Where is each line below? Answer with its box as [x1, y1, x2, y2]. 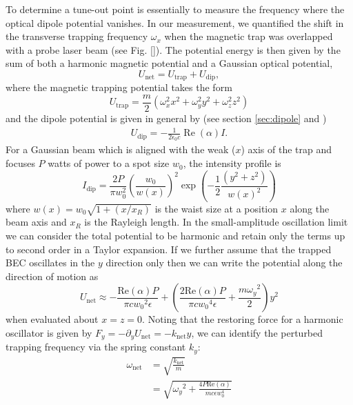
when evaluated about [6, 312, 99, 326]
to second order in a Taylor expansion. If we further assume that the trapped [6, 241, 332, 256]
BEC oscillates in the [6, 255, 95, 270]
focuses [6, 156, 35, 170]
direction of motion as [6, 268, 99, 283]
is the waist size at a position [154, 201, 279, 215]
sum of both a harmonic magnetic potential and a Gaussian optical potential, [6, 56, 333, 70]
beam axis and [6, 215, 67, 229]
